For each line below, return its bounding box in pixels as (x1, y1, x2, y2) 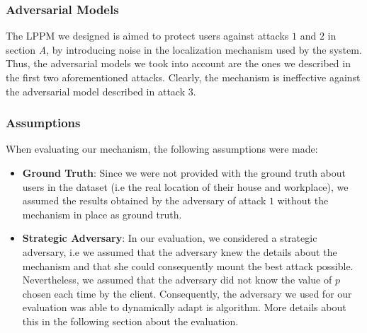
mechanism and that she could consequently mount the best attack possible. (22, 258, 354, 273)
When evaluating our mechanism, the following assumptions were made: (6, 141, 318, 156)
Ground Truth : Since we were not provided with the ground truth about (22, 165, 346, 180)
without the (277, 193, 329, 208)
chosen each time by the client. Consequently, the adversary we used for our (22, 286, 352, 300)
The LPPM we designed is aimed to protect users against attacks (6, 28, 289, 43)
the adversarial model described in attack (6, 83, 186, 98)
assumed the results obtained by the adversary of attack (22, 193, 266, 208)
